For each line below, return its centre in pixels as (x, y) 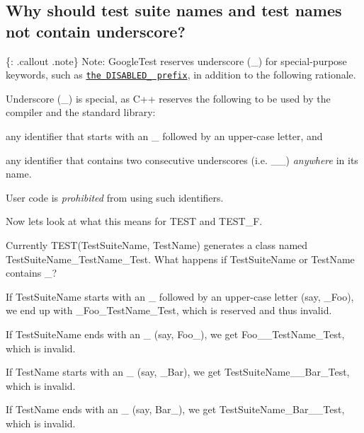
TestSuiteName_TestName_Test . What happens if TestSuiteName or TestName (180, 259)
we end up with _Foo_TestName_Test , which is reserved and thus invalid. (169, 310)
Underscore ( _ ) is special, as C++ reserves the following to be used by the (168, 98)
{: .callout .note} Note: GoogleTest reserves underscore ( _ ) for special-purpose (176, 60)
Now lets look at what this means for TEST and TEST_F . (134, 221)
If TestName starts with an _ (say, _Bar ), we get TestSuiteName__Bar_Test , (178, 372)
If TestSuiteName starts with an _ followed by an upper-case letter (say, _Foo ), (180, 296)
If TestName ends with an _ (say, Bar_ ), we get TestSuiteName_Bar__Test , (175, 409)
